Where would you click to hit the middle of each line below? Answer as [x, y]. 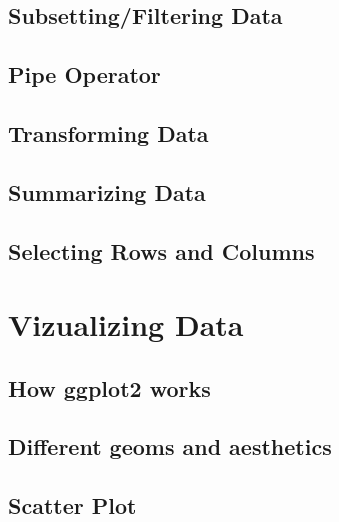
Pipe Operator [84, 74]
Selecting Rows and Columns [161, 250]
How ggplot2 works [109, 387]
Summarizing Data [107, 191]
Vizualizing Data [126, 324]
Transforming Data [108, 132]
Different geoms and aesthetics [170, 446]
